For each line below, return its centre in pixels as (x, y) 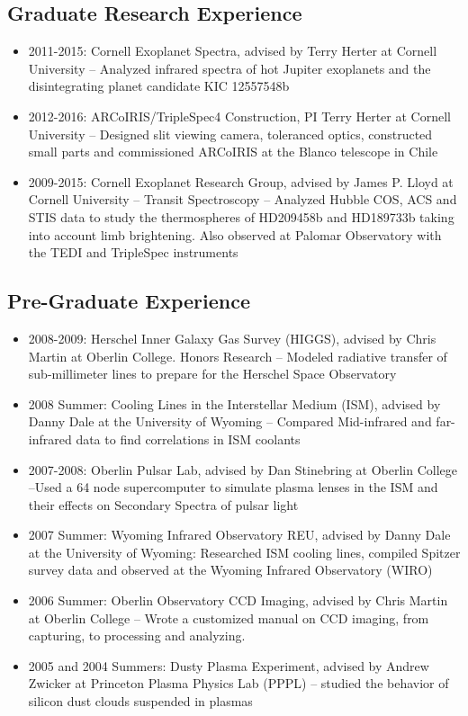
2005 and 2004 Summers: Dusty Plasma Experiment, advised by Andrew (229, 665)
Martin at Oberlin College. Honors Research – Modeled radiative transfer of (238, 356)
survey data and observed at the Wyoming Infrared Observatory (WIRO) (230, 570)
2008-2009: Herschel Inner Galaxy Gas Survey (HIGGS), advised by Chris (232, 338)
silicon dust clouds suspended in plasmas (140, 701)
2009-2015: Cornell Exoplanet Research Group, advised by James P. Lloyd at (241, 181)
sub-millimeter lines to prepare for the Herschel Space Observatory (212, 374)
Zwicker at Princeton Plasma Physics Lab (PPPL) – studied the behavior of (238, 683)
